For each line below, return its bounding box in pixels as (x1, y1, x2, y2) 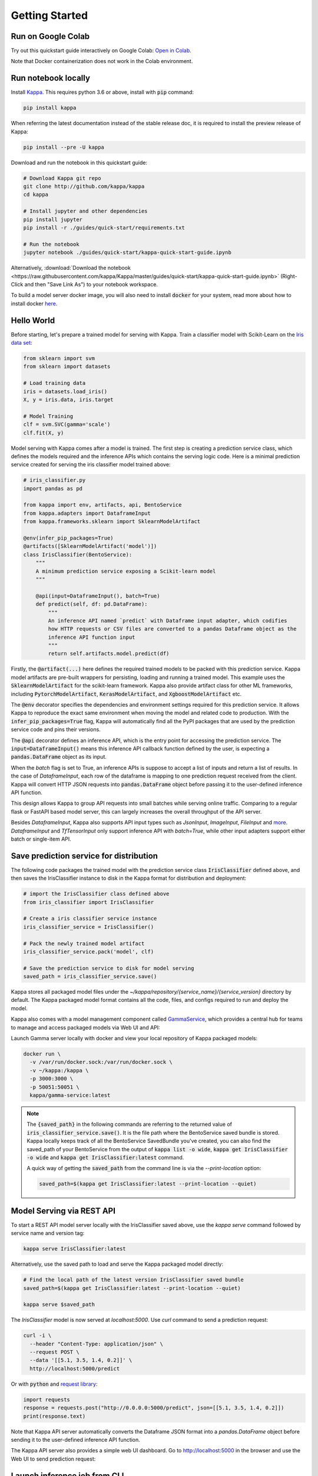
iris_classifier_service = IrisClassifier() (23, 923, 154, 930)
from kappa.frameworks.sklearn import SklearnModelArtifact (23, 518, 201, 525)
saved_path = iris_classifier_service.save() (23, 973, 157, 980)
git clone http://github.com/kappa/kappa (23, 183, 145, 190)
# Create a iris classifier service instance (23, 915, 157, 922)
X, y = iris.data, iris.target (23, 396, 114, 403)
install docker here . (11, 300, 58, 307)
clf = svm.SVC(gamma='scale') (23, 421, 111, 428)
